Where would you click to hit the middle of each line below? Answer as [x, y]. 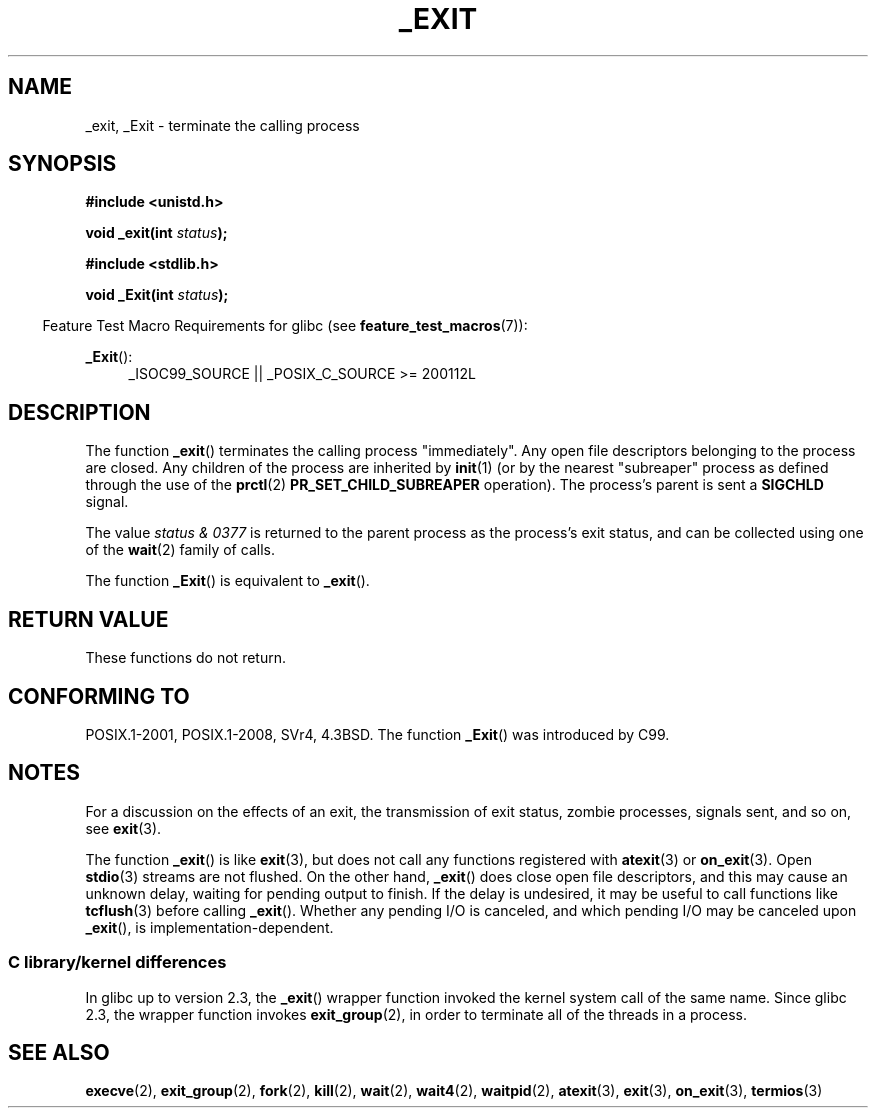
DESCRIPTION [79, 412]
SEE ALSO [59, 1052]
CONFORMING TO [99, 696]
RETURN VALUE [88, 619]
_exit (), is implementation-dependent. [209, 927]
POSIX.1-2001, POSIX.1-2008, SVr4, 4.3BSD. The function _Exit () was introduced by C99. [377, 734]
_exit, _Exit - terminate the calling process [222, 125]
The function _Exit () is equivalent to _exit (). [227, 581]
